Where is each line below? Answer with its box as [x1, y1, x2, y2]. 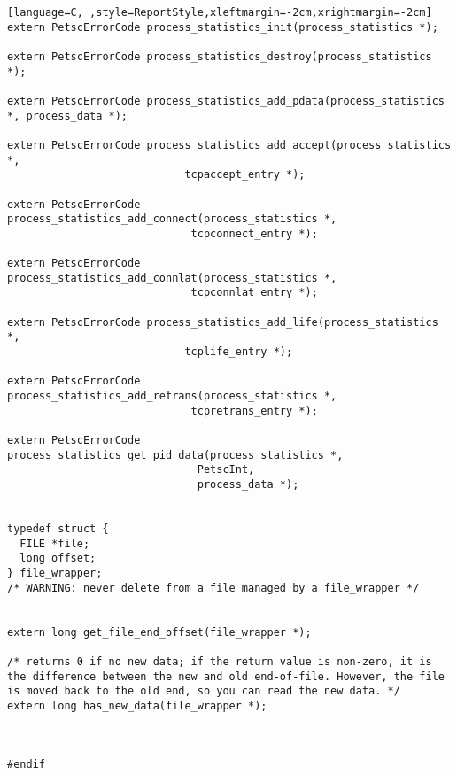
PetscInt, [197, 463, 255, 477]
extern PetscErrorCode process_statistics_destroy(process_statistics [7, 50, 432, 63]
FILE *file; [19, 537, 90, 550]
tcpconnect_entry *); [190, 227, 318, 240]
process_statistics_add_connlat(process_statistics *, [7, 271, 337, 284]
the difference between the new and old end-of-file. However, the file [7, 670, 445, 683]
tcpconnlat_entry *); [190, 286, 318, 299]
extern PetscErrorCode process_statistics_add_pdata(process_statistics [7, 94, 445, 107]
